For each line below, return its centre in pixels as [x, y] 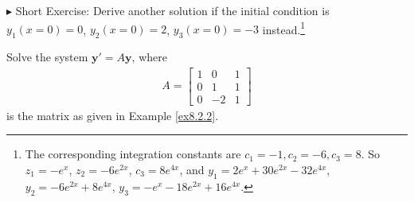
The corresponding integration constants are [133, 154]
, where [149, 57]
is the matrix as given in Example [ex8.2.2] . [113, 115]
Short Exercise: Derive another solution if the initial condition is [172, 10]
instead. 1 [284, 28]
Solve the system [47, 57]
